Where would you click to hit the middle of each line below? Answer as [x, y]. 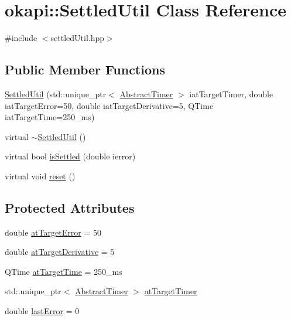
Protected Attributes [70, 207]
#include [21, 38]
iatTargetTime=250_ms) [50, 117]
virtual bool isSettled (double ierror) [70, 156]
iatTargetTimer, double [231, 93]
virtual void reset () [40, 176]
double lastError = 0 [42, 311]
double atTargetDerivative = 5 [60, 252]
